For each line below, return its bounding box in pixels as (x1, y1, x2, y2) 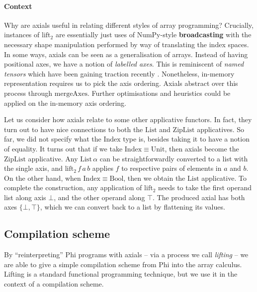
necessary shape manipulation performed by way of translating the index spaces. (4, 39, 249, 49)
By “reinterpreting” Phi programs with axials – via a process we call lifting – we (4, 249, 249, 260)
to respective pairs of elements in (121, 163, 222, 173)
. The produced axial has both (152, 192, 245, 202)
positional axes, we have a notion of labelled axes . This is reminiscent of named (4, 59, 244, 69)
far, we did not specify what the (4, 134, 101, 144)
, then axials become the (165, 143, 239, 153)
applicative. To (201, 172, 247, 183)
